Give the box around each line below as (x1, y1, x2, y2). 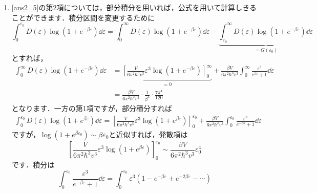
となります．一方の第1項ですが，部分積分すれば (11, 102, 172, 113)
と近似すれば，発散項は (109, 128, 188, 139)
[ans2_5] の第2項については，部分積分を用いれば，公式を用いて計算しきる (11, 2, 257, 12)
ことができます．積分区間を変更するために (11, 12, 155, 23)
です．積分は (11, 159, 55, 170)
